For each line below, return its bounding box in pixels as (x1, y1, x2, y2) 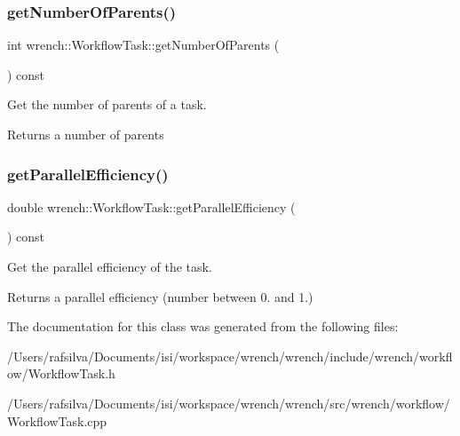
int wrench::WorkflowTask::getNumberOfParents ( (7, 36, 280, 54)
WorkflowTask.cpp (7, 411, 107, 430)
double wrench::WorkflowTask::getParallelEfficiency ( (7, 197, 296, 216)
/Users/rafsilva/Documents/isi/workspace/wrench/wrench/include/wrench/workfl (7, 346, 453, 365)
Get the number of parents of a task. (7, 95, 207, 114)
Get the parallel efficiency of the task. (7, 258, 212, 275)
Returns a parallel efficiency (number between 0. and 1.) (7, 287, 313, 305)
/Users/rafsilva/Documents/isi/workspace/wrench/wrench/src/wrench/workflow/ (7, 393, 450, 412)
